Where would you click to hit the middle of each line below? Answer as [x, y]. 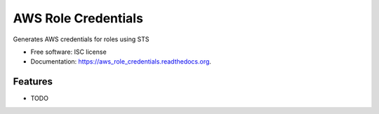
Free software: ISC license [68, 52]
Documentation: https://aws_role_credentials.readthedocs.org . [121, 62]
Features [33, 81]
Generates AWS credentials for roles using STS [81, 39]
